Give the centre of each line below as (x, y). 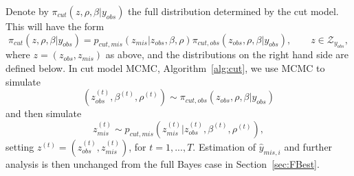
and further (308, 146)
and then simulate (44, 113)
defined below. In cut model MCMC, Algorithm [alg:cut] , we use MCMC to (165, 67)
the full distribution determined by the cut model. (233, 11)
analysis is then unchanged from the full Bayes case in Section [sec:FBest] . (163, 163)
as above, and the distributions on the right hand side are (227, 54)
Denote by (27, 11)
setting (20, 146)
